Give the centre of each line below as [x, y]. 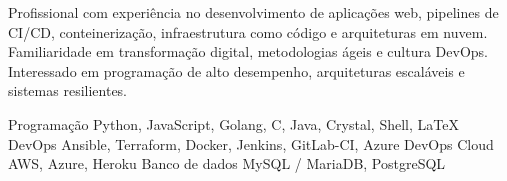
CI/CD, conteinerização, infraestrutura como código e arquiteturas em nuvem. [248, 31]
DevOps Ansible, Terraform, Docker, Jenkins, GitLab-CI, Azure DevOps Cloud [251, 143]
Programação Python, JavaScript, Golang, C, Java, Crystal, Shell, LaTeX [233, 123]
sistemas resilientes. [67, 90]
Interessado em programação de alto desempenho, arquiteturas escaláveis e [236, 70]
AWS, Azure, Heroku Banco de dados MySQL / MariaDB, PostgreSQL [227, 163]
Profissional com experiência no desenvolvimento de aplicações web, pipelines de [253, 12]
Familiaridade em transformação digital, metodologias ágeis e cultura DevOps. [248, 51]
